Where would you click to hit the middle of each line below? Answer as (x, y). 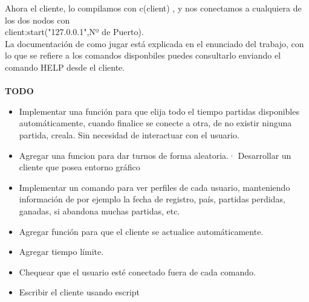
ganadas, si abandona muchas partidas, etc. (99, 210)
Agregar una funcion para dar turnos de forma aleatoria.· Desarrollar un (155, 155)
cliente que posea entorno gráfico (80, 167)
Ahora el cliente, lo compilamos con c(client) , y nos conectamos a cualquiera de (153, 8)
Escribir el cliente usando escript (80, 292)
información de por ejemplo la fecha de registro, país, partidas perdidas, (152, 199)
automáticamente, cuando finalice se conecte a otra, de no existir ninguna (155, 123)
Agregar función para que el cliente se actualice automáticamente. (141, 231)
